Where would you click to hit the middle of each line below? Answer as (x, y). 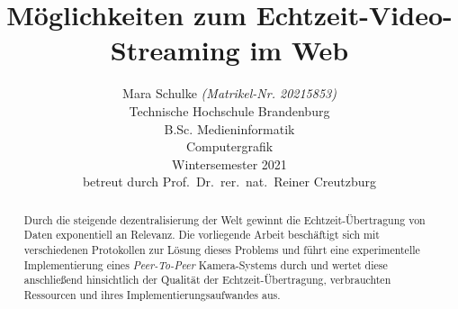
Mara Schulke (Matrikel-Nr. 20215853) (229, 93)
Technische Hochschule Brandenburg (229, 110)
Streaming (175, 50)
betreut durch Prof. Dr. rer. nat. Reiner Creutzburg (229, 182)
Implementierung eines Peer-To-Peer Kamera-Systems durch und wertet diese (206, 264)
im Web (299, 50)
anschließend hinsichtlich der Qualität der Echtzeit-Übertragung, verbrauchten (207, 280)
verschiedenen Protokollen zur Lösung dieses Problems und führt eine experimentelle (222, 249)
